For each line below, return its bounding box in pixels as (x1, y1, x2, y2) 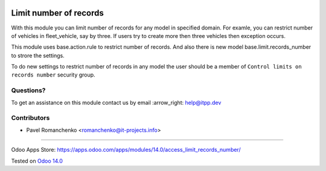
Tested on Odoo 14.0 (11, 157, 63, 164)
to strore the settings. (11, 52, 65, 59)
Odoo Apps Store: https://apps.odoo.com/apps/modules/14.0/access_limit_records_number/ (11, 146, 241, 154)
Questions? (11, 86, 46, 95)
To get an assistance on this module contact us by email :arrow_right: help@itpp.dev (11, 99, 222, 106)
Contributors (11, 114, 50, 122)
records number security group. (11, 71, 96, 78)
